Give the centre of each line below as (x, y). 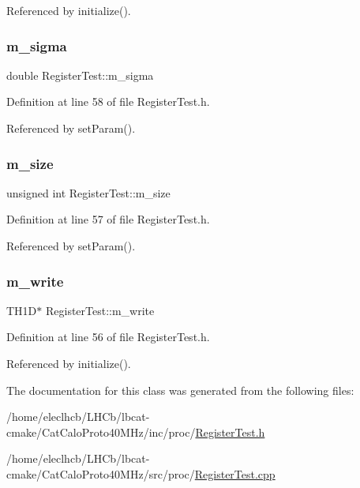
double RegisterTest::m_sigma (80, 75)
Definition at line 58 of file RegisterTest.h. (108, 101)
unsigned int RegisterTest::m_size (88, 192)
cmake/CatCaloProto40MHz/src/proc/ (101, 473)
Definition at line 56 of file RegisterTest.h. (108, 337)
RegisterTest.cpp (235, 473)
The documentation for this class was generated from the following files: (180, 390)
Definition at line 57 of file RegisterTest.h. (108, 219)
